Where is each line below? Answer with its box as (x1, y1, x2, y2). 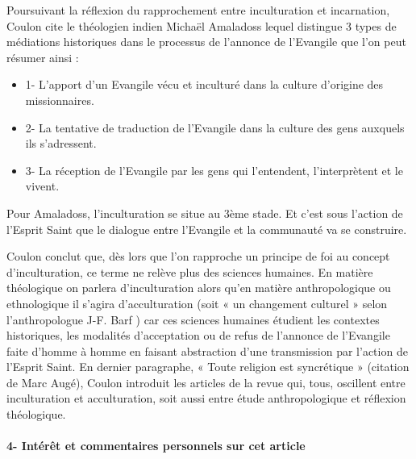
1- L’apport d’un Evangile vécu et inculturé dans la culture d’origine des (25, 76, 384, 93)
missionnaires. (25, 91, 94, 108)
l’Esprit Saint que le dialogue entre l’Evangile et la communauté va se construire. (6, 220, 407, 237)
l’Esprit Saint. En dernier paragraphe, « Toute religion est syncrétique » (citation (6, 358, 410, 375)
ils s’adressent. (25, 135, 97, 152)
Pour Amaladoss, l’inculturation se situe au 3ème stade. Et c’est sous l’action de (6, 204, 403, 221)
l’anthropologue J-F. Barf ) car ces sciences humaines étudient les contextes (6, 311, 380, 328)
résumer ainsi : (6, 48, 79, 65)
